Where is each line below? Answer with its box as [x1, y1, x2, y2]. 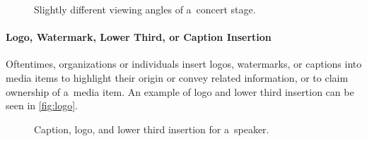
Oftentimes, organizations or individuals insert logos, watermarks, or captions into [6, 56, 362, 71]
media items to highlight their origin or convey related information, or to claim [6, 70, 349, 85]
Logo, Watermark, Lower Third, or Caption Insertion [6, 30, 272, 44]
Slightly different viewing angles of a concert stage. [34, 2, 256, 16]
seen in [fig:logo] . [6, 98, 78, 113]
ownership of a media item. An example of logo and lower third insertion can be [6, 84, 354, 99]
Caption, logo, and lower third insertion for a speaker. [34, 121, 269, 136]
